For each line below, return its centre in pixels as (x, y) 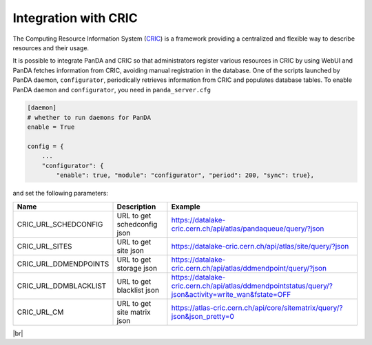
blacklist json (138, 290)
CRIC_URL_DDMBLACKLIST (62, 286)
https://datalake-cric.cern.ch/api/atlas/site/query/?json (260, 246)
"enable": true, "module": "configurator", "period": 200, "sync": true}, (185, 175)
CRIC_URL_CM (40, 312)
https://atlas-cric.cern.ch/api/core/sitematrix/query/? (257, 308)
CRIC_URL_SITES (44, 246)
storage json (137, 268)
